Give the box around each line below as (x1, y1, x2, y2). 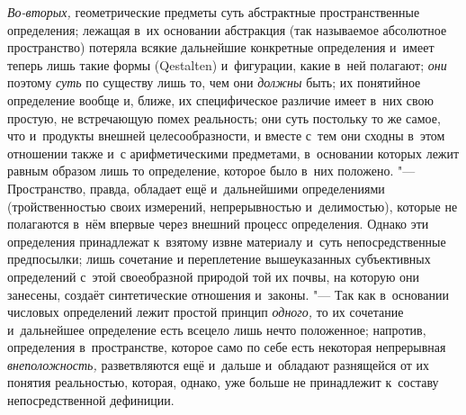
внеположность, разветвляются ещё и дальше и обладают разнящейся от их (7, 355, 430, 374)
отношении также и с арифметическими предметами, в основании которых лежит (7, 143, 460, 162)
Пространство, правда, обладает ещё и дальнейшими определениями (7, 178, 385, 197)
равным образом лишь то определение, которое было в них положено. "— (7, 161, 416, 180)
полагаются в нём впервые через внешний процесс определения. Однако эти (7, 214, 429, 233)
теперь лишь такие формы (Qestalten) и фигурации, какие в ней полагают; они (7, 55, 447, 74)
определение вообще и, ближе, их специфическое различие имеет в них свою (7, 90, 434, 109)
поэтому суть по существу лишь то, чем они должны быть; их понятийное (7, 73, 421, 92)
